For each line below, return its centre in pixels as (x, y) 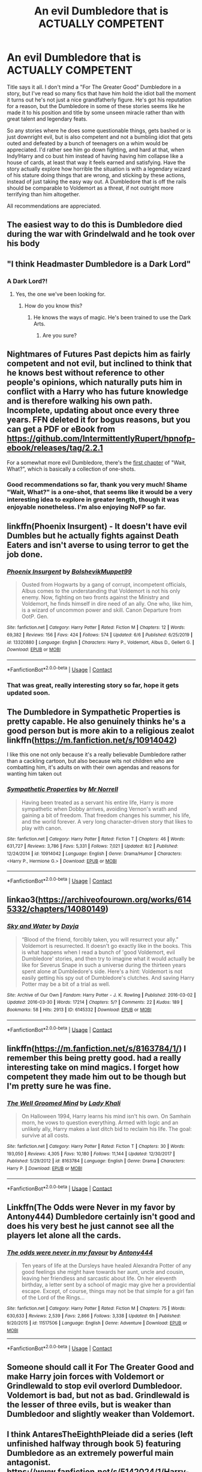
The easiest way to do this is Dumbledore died (95, 225)
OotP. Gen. (35, 617)
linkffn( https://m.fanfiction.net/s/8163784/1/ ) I (97, 1048)
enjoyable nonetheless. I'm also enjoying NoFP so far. (87, 507)
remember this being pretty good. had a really (94, 1058)
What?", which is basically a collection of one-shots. (71, 469)
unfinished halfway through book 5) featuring (94, 1444)
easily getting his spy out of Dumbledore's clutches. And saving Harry (108, 977)
